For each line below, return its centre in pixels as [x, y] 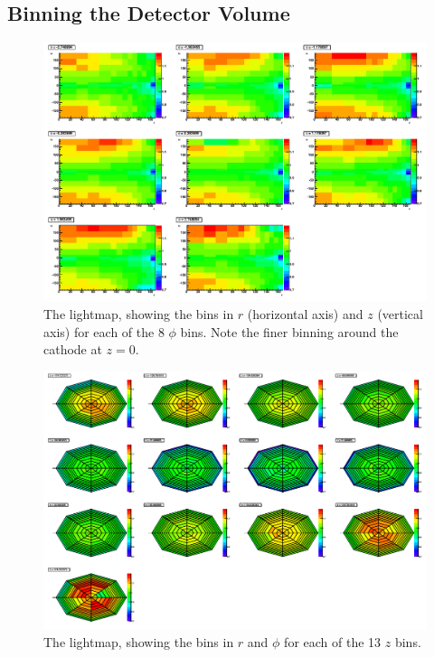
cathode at [73, 349]
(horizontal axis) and [305, 313]
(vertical [400, 313]
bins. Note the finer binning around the [289, 331]
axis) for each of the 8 [104, 331]
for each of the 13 [333, 642]
